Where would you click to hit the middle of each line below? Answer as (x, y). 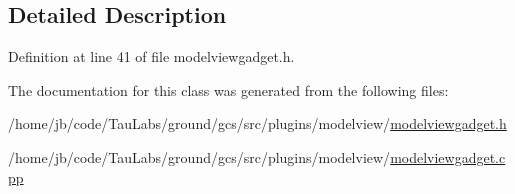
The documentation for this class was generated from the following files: (228, 89)
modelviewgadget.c (448, 156)
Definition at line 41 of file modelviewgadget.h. (151, 56)
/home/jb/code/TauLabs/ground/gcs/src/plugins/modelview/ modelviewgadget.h (257, 123)
